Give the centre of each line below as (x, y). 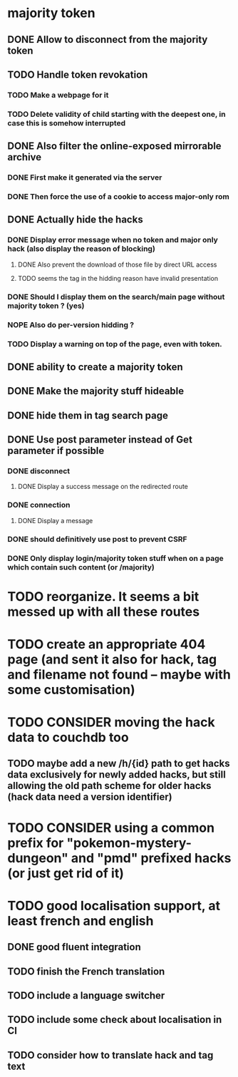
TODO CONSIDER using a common (111, 828)
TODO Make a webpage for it (58, 95)
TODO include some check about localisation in (115, 1020)
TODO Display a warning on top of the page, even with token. (115, 344)
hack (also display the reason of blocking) (81, 249)
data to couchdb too (68, 737)
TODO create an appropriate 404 (107, 644)
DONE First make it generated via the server (85, 177)
